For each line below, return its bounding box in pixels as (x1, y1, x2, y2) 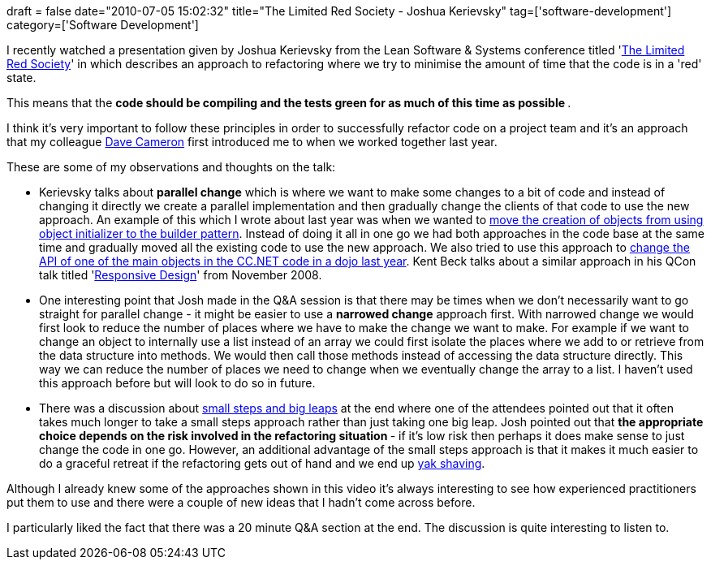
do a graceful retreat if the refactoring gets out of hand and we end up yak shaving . (39, 456, 485, 470)
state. (6, 71, 37, 84)
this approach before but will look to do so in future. (39, 376, 316, 390)
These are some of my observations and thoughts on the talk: (6, 160, 336, 174)
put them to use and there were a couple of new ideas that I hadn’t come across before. (6, 495, 476, 509)
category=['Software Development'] (6, 18, 199, 32)
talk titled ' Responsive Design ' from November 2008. (39, 268, 322, 282)
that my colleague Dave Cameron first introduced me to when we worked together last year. (6, 135, 498, 149)
